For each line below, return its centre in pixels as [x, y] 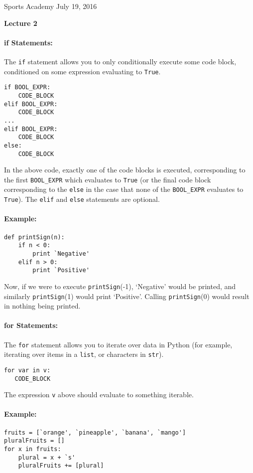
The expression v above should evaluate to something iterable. [99, 394]
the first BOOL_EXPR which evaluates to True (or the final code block [108, 179]
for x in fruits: [33, 449]
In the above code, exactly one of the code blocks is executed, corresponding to [125, 170]
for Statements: [31, 325]
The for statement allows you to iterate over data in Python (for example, [118, 344]
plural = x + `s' [47, 457]
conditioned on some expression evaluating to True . [82, 71]
